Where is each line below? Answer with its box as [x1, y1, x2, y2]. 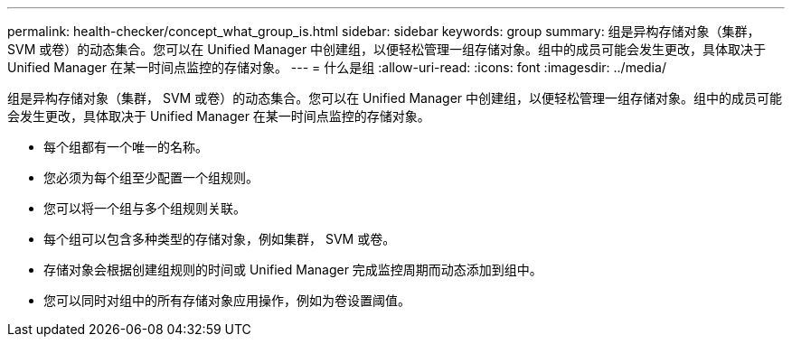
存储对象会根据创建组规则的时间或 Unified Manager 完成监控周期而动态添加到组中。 [43, 262, 542, 277]
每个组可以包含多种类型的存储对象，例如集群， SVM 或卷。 [43, 231, 396, 246]
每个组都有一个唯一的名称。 [43, 139, 208, 154]
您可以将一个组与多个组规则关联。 [43, 200, 246, 216]
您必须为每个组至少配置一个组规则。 [43, 170, 259, 185]
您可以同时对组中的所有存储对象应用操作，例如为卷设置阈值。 [43, 293, 410, 308]
